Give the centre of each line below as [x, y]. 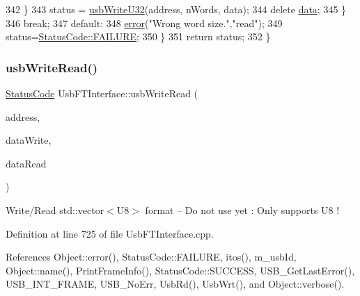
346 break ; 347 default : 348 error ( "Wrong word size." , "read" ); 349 [144, 23]
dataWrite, [29, 140]
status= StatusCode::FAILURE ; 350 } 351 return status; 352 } [138, 36]
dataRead [26, 163]
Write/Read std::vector [55, 209]
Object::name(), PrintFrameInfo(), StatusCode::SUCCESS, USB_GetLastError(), [180, 270]
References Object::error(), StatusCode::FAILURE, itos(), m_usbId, [151, 257]
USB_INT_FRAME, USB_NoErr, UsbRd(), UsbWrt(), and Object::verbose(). [175, 284]
